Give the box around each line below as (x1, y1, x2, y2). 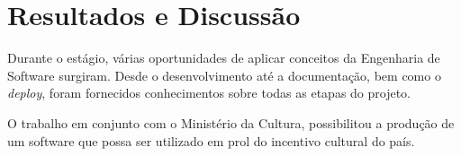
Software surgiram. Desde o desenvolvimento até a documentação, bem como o (7, 65, 441, 84)
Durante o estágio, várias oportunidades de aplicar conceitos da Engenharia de (7, 48, 440, 67)
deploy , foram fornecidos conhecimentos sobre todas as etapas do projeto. (7, 83, 411, 102)
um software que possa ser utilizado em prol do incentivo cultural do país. (7, 131, 415, 150)
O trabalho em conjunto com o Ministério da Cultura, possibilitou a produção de (7, 113, 455, 132)
